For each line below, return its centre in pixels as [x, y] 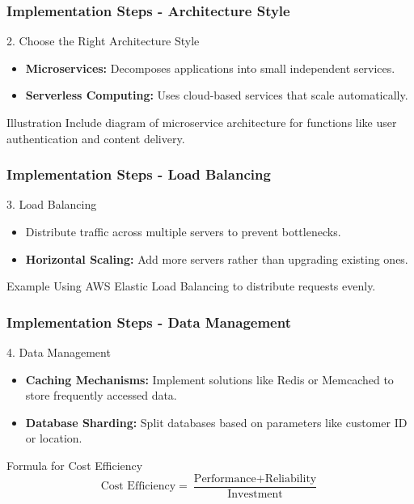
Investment [255, 494]
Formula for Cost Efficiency [75, 465]
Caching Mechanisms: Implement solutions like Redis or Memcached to [209, 379]
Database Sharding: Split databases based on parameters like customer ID [216, 422]
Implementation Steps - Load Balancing [139, 174]
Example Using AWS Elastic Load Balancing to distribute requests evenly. [191, 286]
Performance [225, 479]
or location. [54, 438]
